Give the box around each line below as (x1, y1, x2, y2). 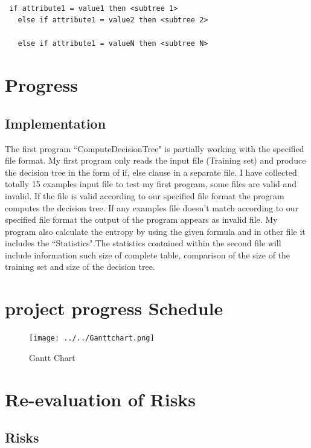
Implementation (5, 114, 106, 132)
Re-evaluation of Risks (5, 386, 196, 411)
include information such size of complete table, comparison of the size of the (5, 248, 290, 261)
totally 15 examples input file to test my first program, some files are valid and (5, 178, 297, 190)
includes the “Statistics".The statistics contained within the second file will (5, 237, 281, 249)
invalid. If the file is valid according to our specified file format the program (5, 189, 284, 202)
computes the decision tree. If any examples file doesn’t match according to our (5, 201, 299, 214)
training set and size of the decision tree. (5, 260, 155, 273)
